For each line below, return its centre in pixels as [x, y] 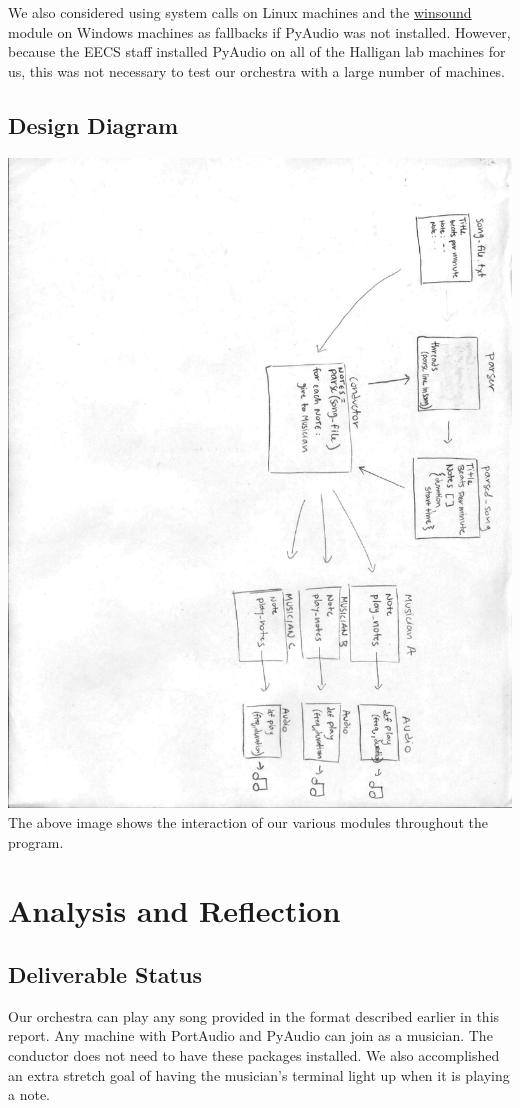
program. [36, 841]
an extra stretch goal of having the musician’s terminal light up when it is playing [259, 1074]
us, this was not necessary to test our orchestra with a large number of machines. [257, 70]
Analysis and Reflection [174, 910]
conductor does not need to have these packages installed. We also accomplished [254, 1054]
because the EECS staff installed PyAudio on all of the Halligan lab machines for [257, 51]
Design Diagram [93, 124]
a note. [29, 1094]
